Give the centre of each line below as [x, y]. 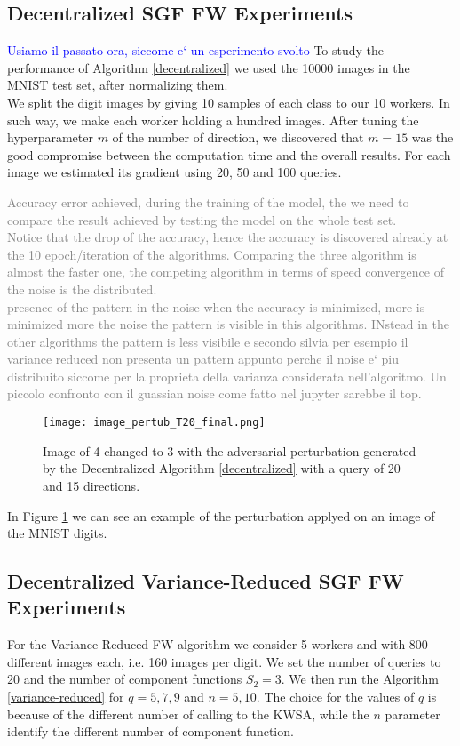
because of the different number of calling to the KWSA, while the [188, 714]
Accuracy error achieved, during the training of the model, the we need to [208, 201]
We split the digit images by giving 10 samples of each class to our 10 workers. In [229, 102]
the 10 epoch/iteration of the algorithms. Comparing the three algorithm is [212, 254]
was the [432, 137]
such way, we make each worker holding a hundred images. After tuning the [213, 120]
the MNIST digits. [57, 533]
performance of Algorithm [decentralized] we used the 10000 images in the [209, 67]
